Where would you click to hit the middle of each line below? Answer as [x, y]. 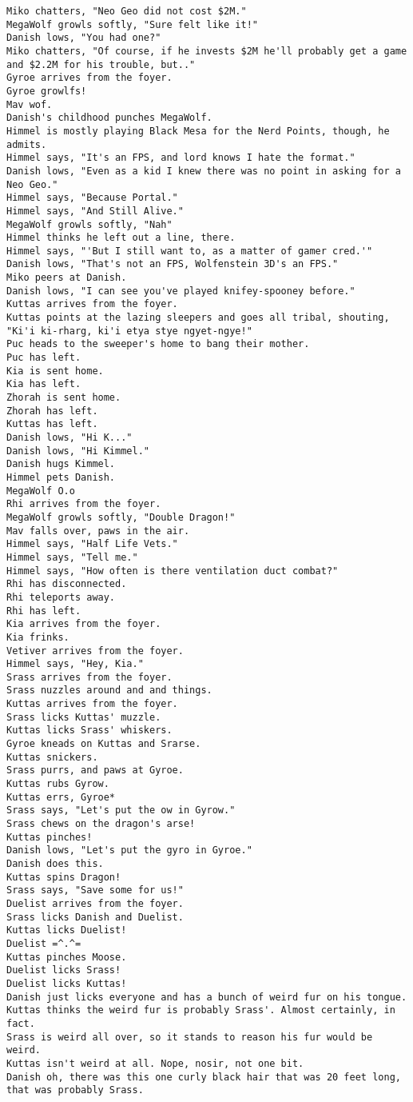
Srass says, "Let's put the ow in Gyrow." [121, 811]
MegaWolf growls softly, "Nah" [89, 224]
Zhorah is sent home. [64, 398]
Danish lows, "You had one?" [84, 38]
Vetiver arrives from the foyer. [95, 651]
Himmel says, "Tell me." [72, 557]
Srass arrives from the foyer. [89, 677]
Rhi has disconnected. [67, 584]
